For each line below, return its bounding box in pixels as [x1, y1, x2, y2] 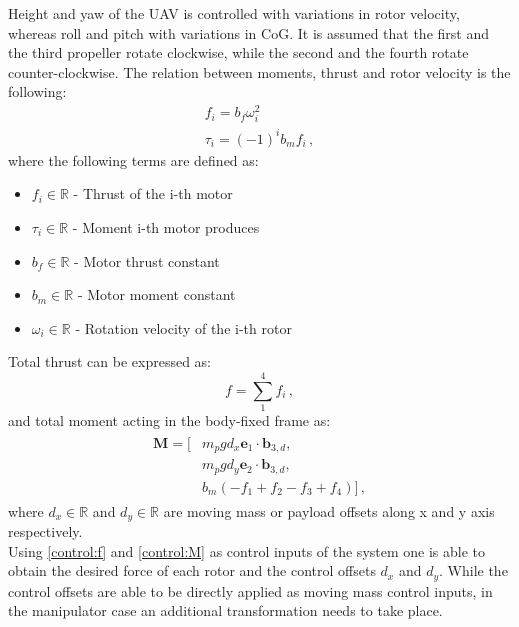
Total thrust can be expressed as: [8, 351, 211, 372]
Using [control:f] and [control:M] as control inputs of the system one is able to [8, 540, 486, 561]
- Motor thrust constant [74, 250, 220, 271]
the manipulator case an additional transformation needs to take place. [8, 600, 443, 621]
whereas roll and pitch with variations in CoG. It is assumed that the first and [8, 22, 489, 43]
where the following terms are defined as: [8, 149, 259, 170]
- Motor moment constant [77, 284, 236, 305]
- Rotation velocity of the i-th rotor [75, 317, 292, 338]
